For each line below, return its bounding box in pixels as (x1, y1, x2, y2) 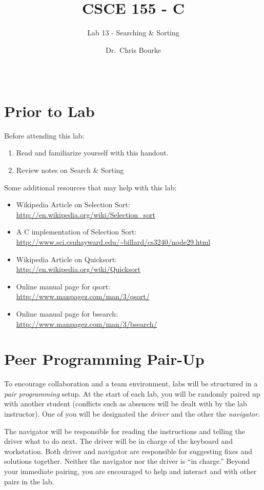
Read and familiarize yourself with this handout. (16, 147, 169, 158)
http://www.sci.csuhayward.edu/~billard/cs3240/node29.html (16, 237, 211, 247)
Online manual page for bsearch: (16, 308, 118, 319)
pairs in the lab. (4, 476, 54, 486)
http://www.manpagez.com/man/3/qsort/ (16, 291, 150, 302)
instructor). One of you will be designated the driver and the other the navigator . (4, 408, 260, 419)
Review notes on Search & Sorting (16, 165, 124, 175)
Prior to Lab (4, 100, 95, 121)
